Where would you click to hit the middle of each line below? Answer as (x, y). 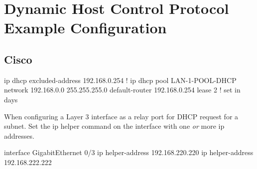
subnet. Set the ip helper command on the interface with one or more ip (114, 126)
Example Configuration (85, 28)
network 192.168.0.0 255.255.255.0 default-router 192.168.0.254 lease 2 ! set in (122, 90)
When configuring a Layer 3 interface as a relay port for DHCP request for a (121, 116)
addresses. (19, 135)
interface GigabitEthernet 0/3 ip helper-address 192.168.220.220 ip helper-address (129, 152)
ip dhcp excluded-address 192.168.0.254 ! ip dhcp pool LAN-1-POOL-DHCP (120, 80)
